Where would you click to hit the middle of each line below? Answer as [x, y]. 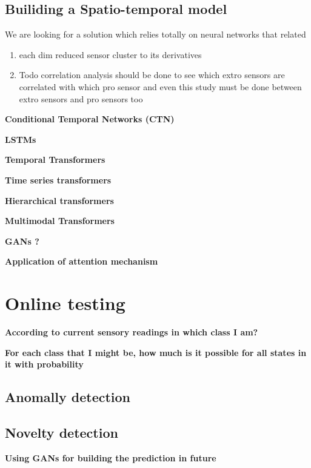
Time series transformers [58, 180]
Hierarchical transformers [59, 200]
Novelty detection [62, 432]
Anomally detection [68, 397]
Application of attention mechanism [82, 261]
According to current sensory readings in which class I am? [132, 332]
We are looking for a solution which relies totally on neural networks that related [155, 34]
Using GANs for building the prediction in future [111, 457]
